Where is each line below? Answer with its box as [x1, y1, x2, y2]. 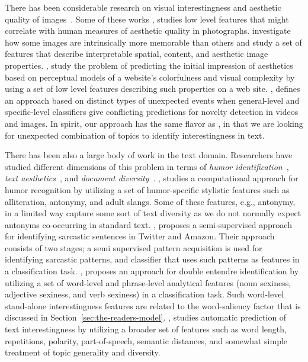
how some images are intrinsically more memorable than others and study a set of [5, 36, 302, 48]
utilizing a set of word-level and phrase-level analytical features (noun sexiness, [5, 276, 291, 289]
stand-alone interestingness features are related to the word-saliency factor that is [5, 299, 301, 312]
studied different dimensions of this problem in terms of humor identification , [5, 160, 289, 172]
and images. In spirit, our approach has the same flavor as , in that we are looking [5, 117, 303, 129]
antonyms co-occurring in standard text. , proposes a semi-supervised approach [5, 218, 292, 230]
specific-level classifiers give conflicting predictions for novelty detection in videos [5, 105, 299, 118]
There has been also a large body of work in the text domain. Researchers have [5, 149, 293, 161]
